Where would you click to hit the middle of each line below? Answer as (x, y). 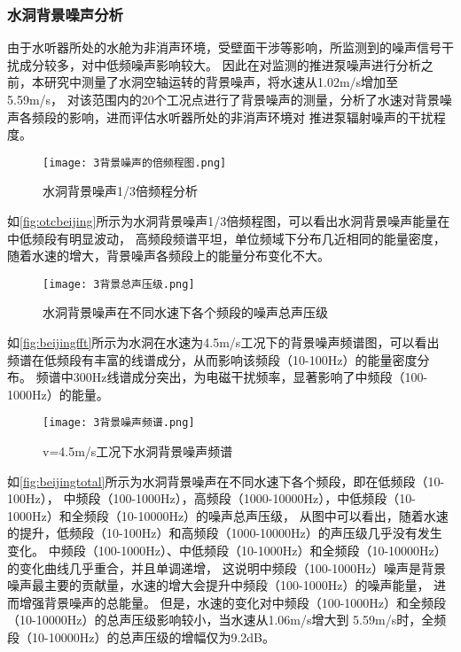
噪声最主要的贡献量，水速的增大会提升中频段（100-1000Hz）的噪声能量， (219, 585)
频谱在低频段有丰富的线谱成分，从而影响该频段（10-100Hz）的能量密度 (212, 359)
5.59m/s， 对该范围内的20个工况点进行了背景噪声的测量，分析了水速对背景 (223, 99)
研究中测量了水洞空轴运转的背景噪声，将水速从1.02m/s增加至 (221, 82)
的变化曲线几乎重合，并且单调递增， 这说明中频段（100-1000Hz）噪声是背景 (227, 567)
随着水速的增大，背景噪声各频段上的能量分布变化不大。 (168, 256)
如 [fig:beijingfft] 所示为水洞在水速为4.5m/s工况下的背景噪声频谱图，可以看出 (223, 342)
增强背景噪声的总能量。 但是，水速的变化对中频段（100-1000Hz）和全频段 (233, 602)
